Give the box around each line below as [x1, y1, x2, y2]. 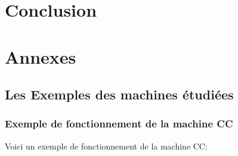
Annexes [5, 44, 76, 68]
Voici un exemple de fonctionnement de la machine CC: [5, 139, 208, 152]
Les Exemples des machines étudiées [5, 85, 234, 104]
